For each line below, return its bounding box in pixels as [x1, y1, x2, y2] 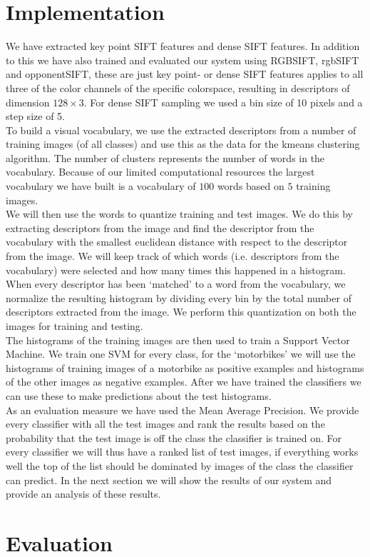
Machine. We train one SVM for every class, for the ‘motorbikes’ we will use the [6, 346, 356, 361]
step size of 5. [6, 109, 65, 124]
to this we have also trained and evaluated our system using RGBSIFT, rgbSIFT [6, 52, 359, 67]
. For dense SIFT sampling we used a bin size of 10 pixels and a [83, 94, 363, 109]
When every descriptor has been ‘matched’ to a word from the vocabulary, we [6, 276, 346, 291]
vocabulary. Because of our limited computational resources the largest [6, 164, 315, 179]
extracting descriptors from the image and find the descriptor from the [6, 220, 314, 235]
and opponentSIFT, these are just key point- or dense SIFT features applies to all [6, 66, 364, 81]
